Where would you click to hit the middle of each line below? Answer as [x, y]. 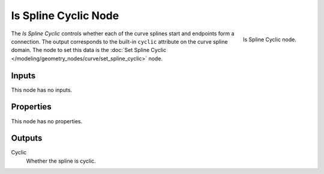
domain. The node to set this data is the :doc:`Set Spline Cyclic [88, 50]
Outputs [27, 138]
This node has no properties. [47, 121]
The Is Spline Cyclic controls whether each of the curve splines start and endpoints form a [123, 33]
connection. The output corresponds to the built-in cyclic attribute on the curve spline [119, 41]
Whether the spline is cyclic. [61, 161]
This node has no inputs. [41, 90]
